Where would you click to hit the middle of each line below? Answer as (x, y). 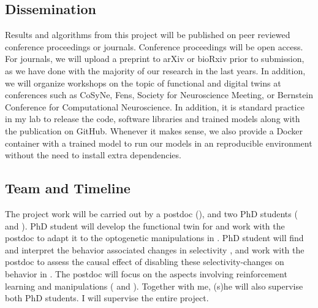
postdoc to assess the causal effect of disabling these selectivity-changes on (145, 262)
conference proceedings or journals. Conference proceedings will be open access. (154, 46)
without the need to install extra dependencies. (93, 155)
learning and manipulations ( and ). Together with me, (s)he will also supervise (154, 286)
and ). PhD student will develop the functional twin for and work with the (145, 225)
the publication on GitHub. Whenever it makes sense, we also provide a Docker (154, 130)
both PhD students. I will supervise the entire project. (107, 298)
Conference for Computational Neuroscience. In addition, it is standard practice (155, 106)
